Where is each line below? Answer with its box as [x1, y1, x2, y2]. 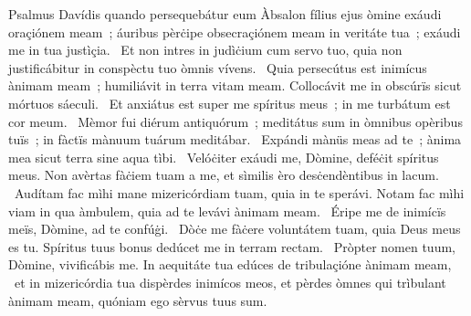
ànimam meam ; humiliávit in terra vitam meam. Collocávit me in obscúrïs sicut [8, 76, 462, 95]
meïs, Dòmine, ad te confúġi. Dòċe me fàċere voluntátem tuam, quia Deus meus [8, 219, 461, 238]
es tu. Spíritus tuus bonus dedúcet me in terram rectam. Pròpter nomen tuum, [8, 237, 455, 256]
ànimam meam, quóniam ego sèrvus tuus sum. [8, 290, 267, 310]
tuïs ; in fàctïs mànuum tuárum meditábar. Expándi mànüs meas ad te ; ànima [8, 130, 462, 149]
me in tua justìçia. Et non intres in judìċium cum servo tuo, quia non [8, 40, 403, 59]
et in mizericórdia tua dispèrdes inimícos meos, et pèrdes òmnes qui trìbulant [14, 272, 446, 291]
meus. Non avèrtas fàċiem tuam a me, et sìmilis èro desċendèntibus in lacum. [8, 165, 439, 184]
